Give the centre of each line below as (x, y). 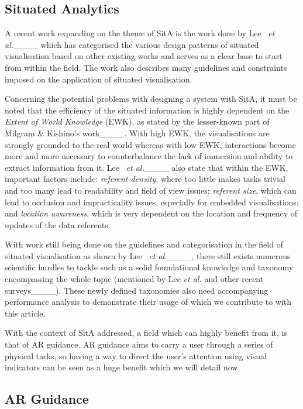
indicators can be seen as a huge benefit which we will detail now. (123, 367)
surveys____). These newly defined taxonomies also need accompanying (137, 290)
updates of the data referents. (58, 224)
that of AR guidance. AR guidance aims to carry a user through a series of (139, 344)
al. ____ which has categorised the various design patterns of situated (132, 44)
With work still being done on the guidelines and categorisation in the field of (144, 244)
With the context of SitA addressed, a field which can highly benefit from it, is (146, 333)
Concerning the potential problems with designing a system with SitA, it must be (151, 99)
